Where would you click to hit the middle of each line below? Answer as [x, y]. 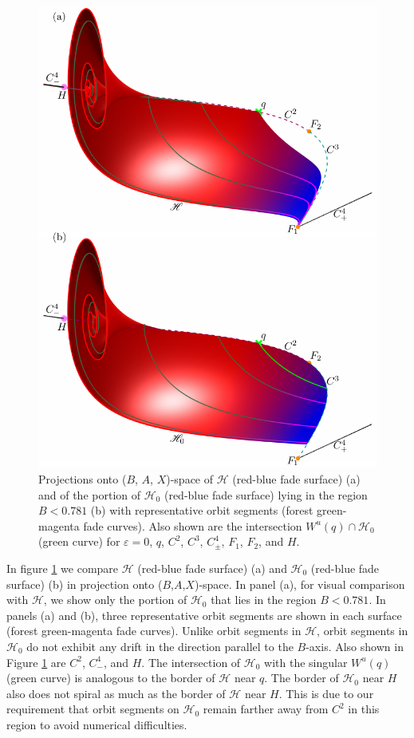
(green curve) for [79, 541]
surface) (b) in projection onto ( [85, 584]
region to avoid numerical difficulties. [97, 724]
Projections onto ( [83, 479]
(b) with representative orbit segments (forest [202, 510]
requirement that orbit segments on [93, 709]
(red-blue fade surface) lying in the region [266, 494]
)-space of [190, 479]
